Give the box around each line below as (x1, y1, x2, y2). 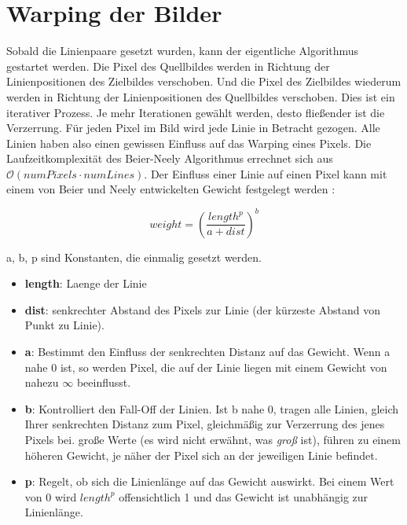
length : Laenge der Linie (24, 275, 147, 292)
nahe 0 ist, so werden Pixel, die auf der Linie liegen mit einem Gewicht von (24, 358, 387, 375)
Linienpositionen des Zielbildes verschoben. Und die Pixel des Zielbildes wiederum (6, 73, 401, 90)
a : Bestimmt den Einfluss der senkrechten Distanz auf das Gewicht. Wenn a (24, 343, 390, 359)
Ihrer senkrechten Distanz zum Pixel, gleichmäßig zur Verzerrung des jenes (24, 416, 385, 432)
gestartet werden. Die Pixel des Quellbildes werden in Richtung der (6, 57, 330, 74)
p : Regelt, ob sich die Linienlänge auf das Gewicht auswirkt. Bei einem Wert (24, 473, 394, 490)
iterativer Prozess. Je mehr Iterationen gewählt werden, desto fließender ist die (6, 104, 385, 120)
